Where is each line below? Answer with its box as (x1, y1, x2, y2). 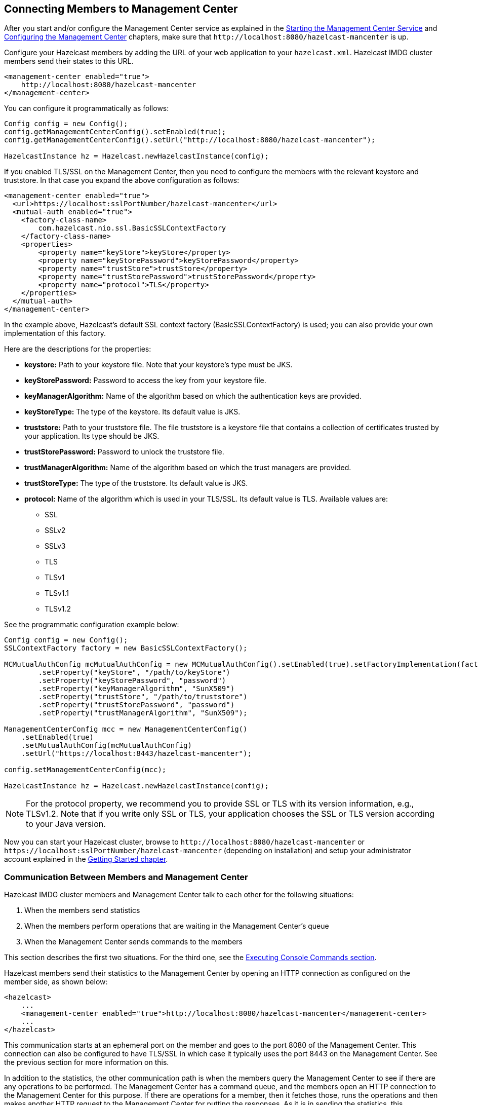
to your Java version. (26, 819, 106, 829)
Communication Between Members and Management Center (4, 871, 248, 882)
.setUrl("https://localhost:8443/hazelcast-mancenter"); (21, 749, 252, 758)
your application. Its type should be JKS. (24, 432, 160, 441)
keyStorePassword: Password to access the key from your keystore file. (24, 376, 266, 385)
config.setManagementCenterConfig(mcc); (4, 766, 167, 774)
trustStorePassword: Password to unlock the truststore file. (24, 447, 224, 456)
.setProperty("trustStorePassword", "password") (38, 701, 235, 709)
